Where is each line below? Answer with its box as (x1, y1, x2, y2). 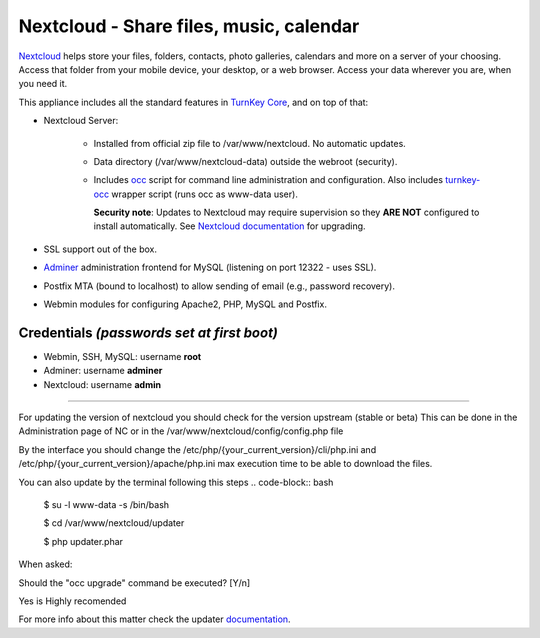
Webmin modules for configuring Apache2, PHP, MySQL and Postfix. (43, 298, 327, 310)
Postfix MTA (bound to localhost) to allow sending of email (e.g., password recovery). (43, 280, 395, 292)
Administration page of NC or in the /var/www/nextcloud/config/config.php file (18, 425, 344, 437)
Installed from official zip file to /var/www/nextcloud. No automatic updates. (93, 137, 407, 149)
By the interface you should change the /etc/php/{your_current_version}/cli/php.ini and (18, 443, 377, 455)
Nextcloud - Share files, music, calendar (18, 15, 360, 37)
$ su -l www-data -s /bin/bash (43, 499, 170, 511)
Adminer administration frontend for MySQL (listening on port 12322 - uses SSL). (43, 261, 377, 274)
